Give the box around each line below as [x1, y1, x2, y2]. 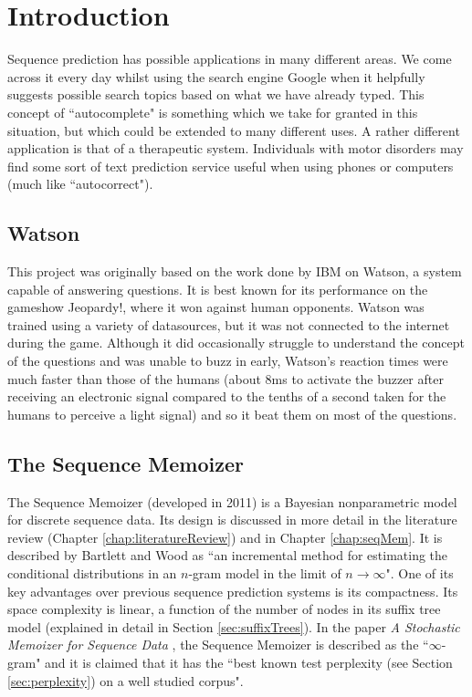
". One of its [385, 564, 454, 582]
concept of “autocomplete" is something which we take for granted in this [7, 102, 418, 121]
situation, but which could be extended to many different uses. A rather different [7, 120, 460, 140]
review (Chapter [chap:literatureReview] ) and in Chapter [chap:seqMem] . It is [7, 527, 443, 546]
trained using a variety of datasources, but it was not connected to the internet [7, 315, 450, 334]
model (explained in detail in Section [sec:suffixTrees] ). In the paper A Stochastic [7, 617, 460, 636]
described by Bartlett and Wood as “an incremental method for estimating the [7, 546, 448, 565]
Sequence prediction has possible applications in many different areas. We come [7, 49, 452, 68]
